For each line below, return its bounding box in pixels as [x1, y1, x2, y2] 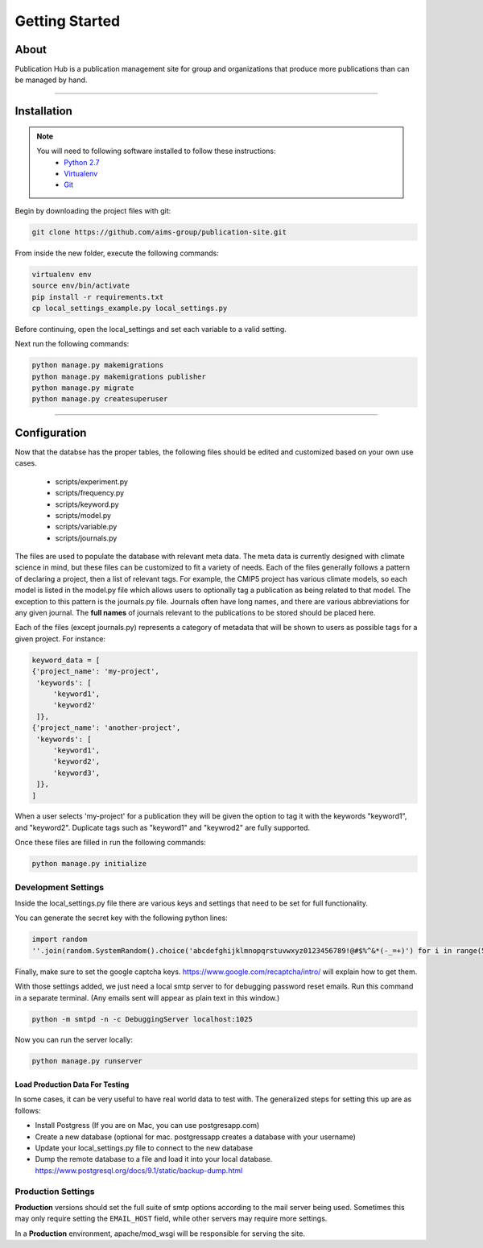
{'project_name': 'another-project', [31, 724, 181, 732]
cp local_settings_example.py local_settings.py [31, 303, 228, 313]
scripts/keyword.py [55, 500, 120, 509]
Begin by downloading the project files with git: [14, 205, 171, 215]
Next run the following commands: [14, 339, 130, 349]
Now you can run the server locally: [14, 1035, 133, 1045]
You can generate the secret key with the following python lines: [14, 913, 229, 923]
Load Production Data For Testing [14, 1080, 130, 1089]
